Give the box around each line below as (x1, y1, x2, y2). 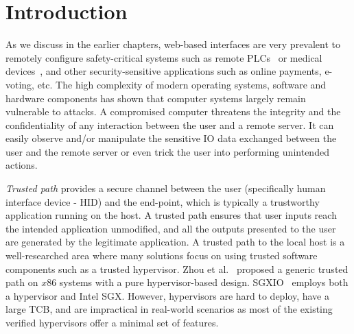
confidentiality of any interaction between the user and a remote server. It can (5, 117, 334, 132)
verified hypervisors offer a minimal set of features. (5, 315, 219, 329)
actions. (5, 158, 38, 172)
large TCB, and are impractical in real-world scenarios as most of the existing (5, 302, 333, 316)
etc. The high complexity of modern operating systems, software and (37, 77, 327, 91)
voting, (5, 77, 35, 91)
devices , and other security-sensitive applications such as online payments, (5, 64, 322, 78)
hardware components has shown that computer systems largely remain (5, 91, 306, 105)
